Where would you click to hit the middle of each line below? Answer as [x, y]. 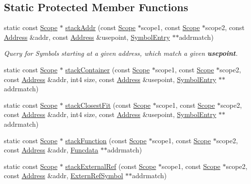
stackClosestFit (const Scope [108, 105]
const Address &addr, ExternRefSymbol [64, 176]
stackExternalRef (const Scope [111, 166]
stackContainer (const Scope [108, 69]
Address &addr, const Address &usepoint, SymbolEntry [87, 37]
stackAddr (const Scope [100, 27]
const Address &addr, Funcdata [51, 150]
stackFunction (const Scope [106, 140]
